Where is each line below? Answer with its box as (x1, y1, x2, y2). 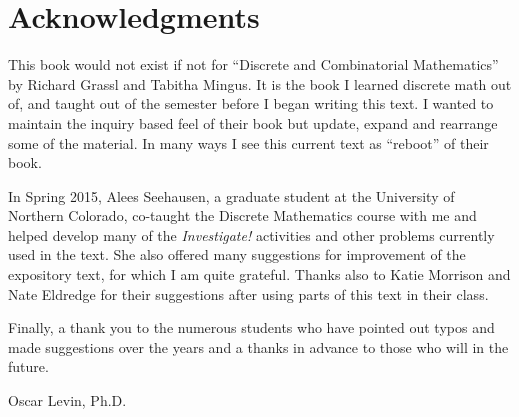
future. (8, 356, 49, 377)
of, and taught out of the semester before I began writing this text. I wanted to (8, 93, 494, 114)
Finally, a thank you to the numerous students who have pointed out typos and (8, 317, 495, 338)
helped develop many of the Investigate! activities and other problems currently (8, 224, 495, 245)
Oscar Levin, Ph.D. (8, 390, 127, 411)
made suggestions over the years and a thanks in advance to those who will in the (8, 336, 509, 357)
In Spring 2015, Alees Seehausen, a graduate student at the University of (8, 185, 455, 206)
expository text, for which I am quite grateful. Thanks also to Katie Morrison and (8, 264, 511, 285)
